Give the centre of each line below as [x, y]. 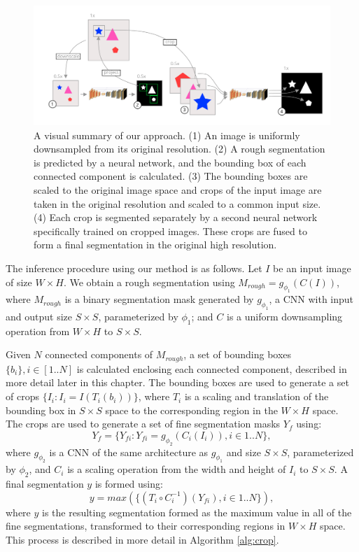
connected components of [99, 354]
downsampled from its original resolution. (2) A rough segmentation [179, 149]
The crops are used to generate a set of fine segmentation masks [143, 424]
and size [244, 452]
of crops [22, 396]
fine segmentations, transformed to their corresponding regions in [146, 526]
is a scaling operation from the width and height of [177, 469]
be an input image [312, 268]
